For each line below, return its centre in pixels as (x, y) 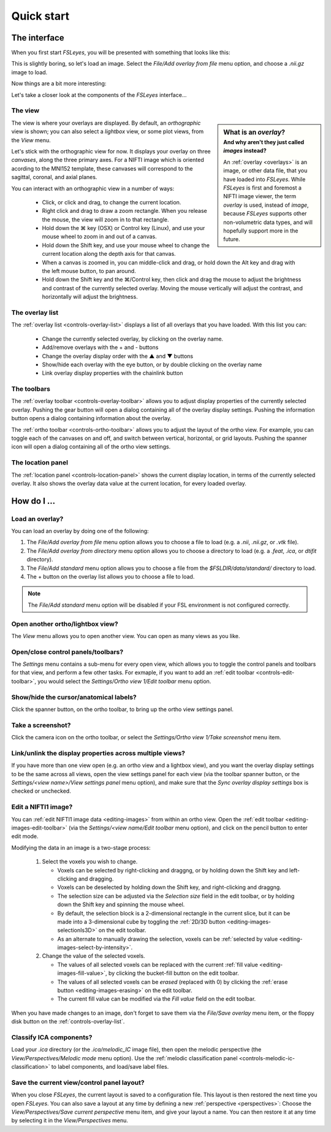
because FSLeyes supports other (265, 214)
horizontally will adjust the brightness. (90, 297)
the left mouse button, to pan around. (89, 271)
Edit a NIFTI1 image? (42, 807)
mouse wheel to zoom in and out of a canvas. (99, 237)
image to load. (29, 72)
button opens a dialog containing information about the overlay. (91, 418)
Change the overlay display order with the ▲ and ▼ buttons (118, 356)
